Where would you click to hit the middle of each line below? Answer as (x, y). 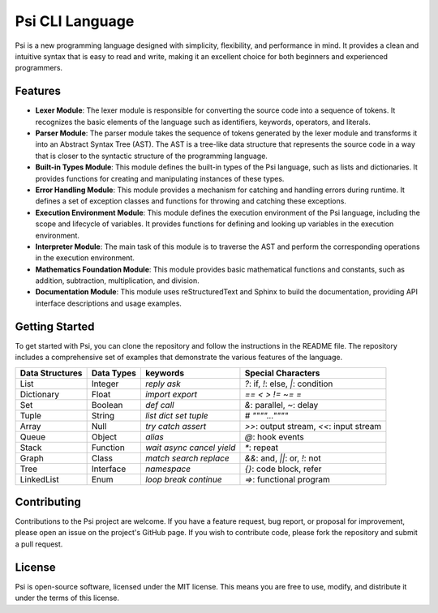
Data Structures (51, 373)
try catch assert (176, 426)
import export (171, 394)
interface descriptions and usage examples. (109, 303)
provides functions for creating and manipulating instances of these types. (160, 178)
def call (159, 405)
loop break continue (183, 479)
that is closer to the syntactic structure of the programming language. (151, 156)
